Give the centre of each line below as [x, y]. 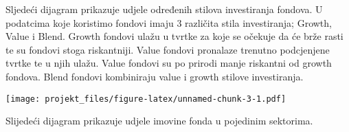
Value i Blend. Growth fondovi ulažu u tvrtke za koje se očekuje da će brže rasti [174, 36]
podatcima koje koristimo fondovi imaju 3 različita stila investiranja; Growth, [169, 22]
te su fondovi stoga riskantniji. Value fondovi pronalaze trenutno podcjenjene [168, 49]
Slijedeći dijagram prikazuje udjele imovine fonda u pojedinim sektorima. [159, 121]
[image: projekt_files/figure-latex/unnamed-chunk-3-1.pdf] [146, 99]
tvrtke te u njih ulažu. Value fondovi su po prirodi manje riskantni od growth [169, 63]
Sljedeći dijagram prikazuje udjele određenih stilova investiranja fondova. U [164, 9]
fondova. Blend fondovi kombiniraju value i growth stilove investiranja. [155, 76]
